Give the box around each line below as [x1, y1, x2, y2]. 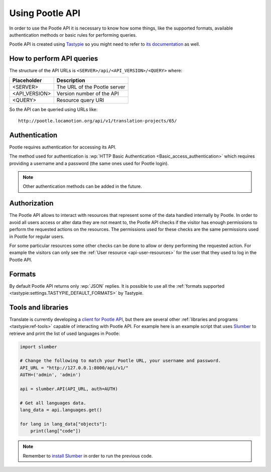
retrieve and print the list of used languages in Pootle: [9, 330, 120, 336]
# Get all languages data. [20, 400, 86, 406]
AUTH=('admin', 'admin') [20, 372, 81, 378]
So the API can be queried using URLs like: [9, 106, 98, 112]
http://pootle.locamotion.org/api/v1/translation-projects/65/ [18, 118, 177, 124]
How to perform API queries [9, 54, 98, 63]
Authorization [9, 199, 54, 208]
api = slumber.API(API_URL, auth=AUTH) [20, 386, 118, 392]
